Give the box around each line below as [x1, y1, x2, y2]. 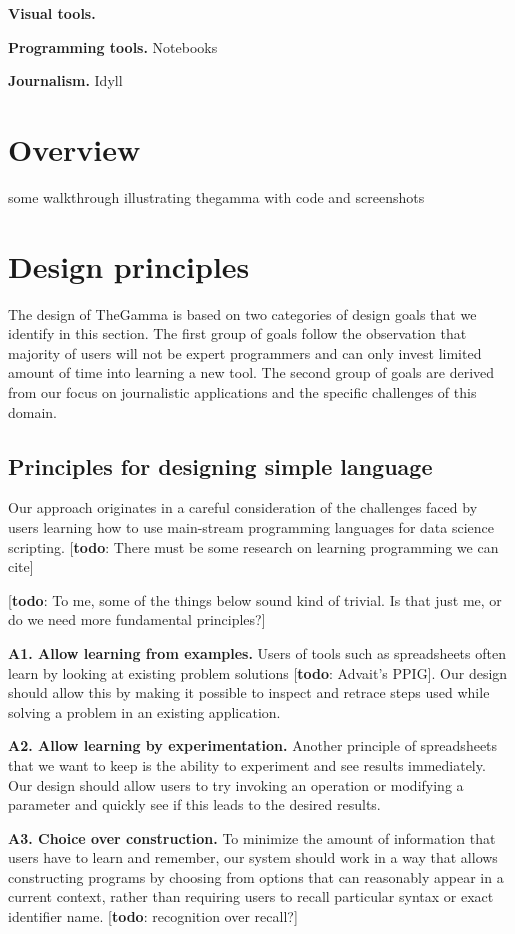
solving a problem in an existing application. [8, 701, 281, 722]
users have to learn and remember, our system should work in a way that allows [8, 847, 498, 868]
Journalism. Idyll [8, 70, 123, 91]
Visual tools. [8, 3, 96, 23]
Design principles [8, 245, 250, 286]
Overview [8, 128, 141, 169]
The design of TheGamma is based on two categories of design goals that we [8, 303, 477, 324]
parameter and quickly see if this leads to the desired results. [8, 794, 381, 815]
